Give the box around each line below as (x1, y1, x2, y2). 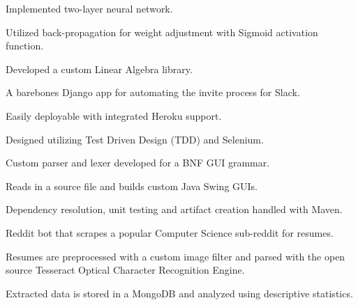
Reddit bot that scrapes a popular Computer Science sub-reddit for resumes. (6, 225, 334, 240)
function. (6, 38, 44, 53)
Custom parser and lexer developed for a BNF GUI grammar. (6, 155, 270, 170)
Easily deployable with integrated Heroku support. (6, 108, 222, 123)
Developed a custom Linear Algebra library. (6, 61, 193, 76)
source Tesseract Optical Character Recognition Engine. (6, 263, 245, 277)
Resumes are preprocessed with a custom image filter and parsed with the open (6, 249, 345, 263)
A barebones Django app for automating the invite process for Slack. (6, 85, 300, 100)
